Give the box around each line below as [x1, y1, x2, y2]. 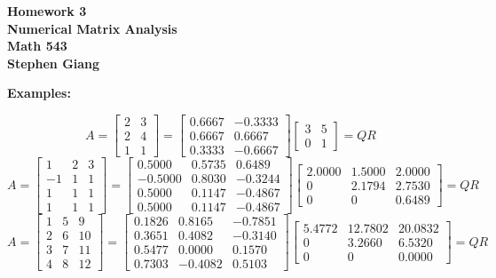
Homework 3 [7, 2, 87, 20]
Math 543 [7, 36, 67, 55]
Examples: [7, 83, 71, 102]
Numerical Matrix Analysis [7, 19, 177, 37]
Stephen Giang [7, 53, 100, 72]
